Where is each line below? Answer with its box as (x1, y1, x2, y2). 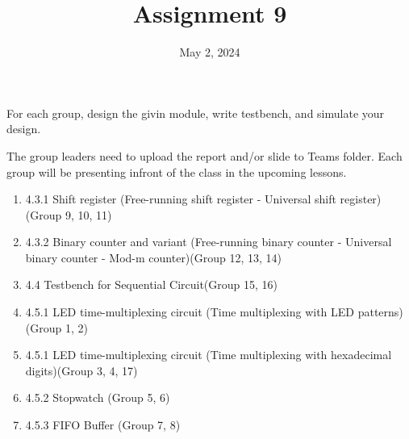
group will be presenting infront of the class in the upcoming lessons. (6, 163, 347, 180)
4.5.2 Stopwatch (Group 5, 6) (25, 389, 170, 406)
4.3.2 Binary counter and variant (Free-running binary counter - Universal (25, 233, 392, 250)
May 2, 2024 (179, 44, 240, 61)
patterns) (357, 303, 403, 320)
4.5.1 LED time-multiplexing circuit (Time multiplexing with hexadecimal (25, 346, 392, 363)
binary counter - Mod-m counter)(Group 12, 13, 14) (25, 249, 282, 265)
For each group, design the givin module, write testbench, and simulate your (6, 104, 385, 121)
